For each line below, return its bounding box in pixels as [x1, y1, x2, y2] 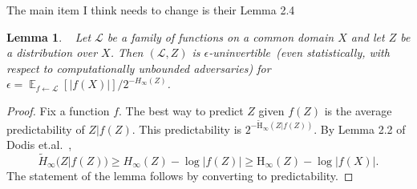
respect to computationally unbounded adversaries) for [6, 59, 271, 76]
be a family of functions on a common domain [107, 28, 334, 45]
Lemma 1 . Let [6, 28, 91, 45]
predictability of [6, 120, 85, 137]
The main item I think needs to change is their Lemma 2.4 [6, 2, 295, 18]
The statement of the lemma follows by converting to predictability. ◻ [6, 167, 354, 184]
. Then [110, 44, 144, 61]
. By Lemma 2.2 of [314, 120, 406, 137]
